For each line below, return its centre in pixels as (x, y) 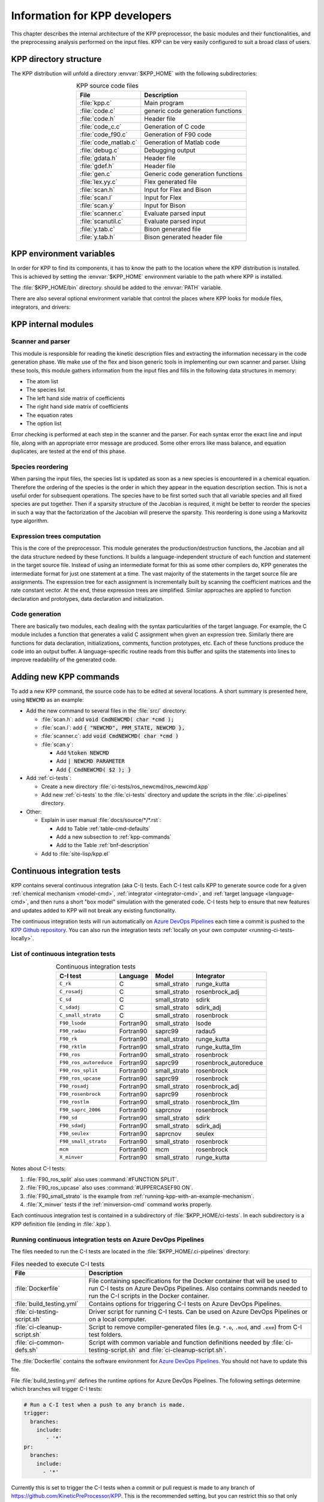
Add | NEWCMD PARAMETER (91, 761)
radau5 (206, 1031)
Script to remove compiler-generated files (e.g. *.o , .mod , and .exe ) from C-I (195, 1327)
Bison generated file (172, 229)
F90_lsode (73, 1023)
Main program (164, 103)
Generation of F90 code (178, 134)
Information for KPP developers (91, 16)
